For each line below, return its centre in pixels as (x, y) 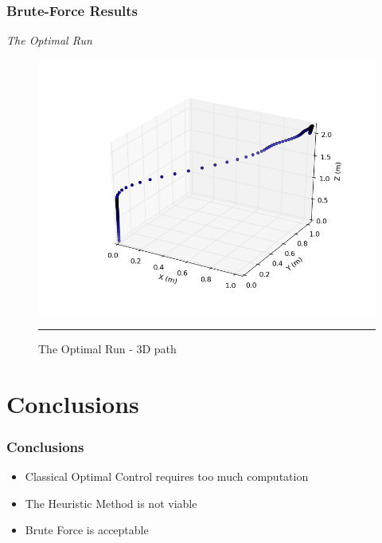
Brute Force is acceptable (87, 530)
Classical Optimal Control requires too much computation (167, 476)
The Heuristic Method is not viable (111, 503)
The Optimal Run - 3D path (107, 348)
